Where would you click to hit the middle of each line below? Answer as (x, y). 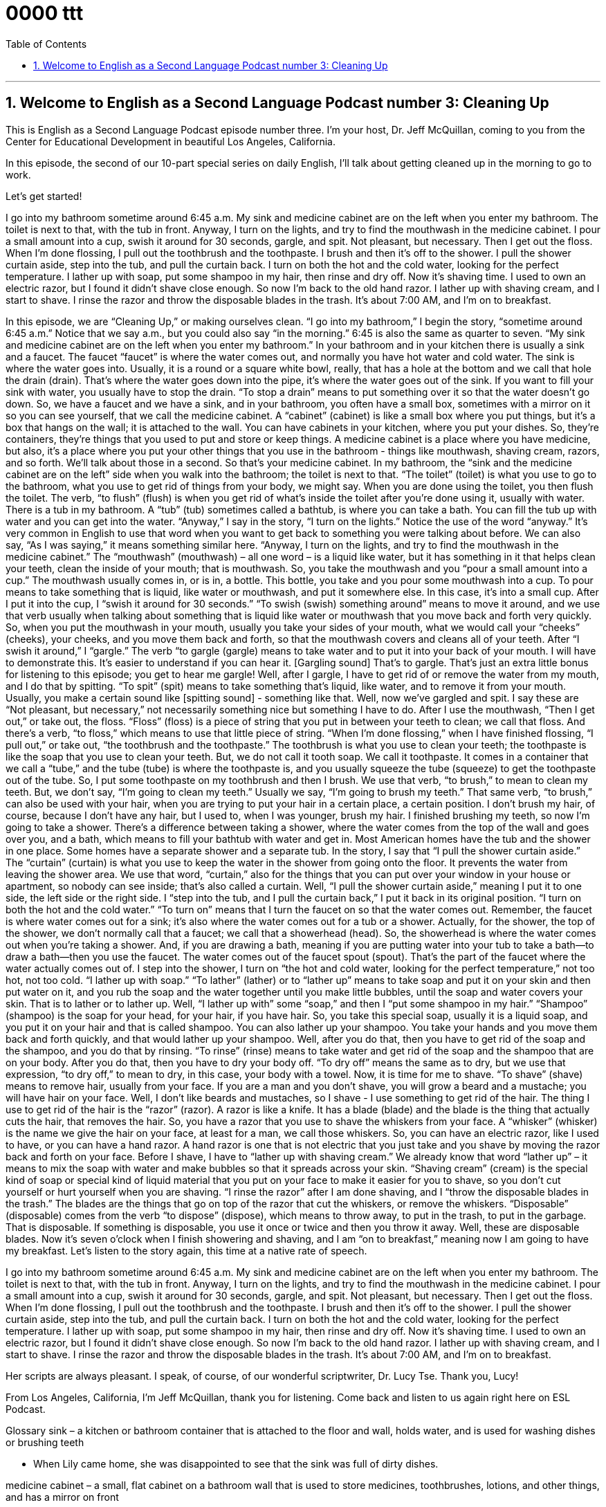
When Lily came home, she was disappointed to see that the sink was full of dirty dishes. (236, 1463)
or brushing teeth (45, 1442)
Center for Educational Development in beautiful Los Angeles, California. (171, 141)
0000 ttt (45, 13)
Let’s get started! (44, 196)
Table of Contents (46, 44)
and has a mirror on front (62, 1497)
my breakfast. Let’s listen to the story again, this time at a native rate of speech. (186, 1250)
